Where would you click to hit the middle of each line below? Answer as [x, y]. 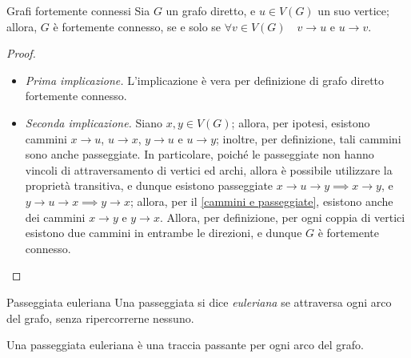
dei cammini [55, 217]
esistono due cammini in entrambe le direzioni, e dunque [164, 233]
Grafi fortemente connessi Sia [78, 10]
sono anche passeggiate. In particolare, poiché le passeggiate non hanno [200, 154]
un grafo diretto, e [211, 10]
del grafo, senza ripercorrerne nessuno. [100, 318]
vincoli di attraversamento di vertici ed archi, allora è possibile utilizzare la [209, 169]
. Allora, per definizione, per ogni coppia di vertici [282, 217]
